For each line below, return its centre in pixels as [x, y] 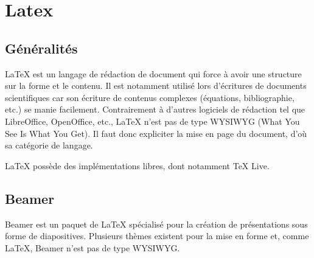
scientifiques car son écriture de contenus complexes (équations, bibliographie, [150, 97]
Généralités [41, 48]
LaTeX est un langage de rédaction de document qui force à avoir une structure [153, 73]
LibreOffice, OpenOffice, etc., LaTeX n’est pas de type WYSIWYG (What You [152, 121]
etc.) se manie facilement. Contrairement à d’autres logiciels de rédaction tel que [155, 109]
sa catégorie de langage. [49, 145]
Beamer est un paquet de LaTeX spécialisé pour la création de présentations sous [156, 224]
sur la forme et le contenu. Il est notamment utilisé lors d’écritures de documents [156, 85]
